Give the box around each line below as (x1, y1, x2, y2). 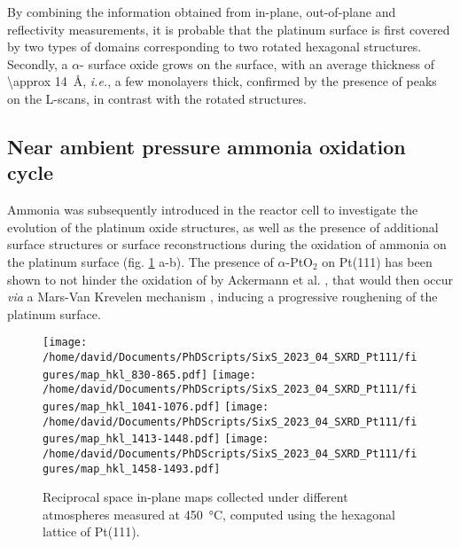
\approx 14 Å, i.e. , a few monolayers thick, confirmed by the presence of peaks (7, 72, 437, 90)
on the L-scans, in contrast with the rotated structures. (7, 89, 307, 107)
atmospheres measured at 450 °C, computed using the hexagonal (43, 504, 396, 523)
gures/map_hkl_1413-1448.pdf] (43, 433, 221, 446)
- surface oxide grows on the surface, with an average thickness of (80, 54, 434, 73)
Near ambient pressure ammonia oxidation (7, 132, 406, 160)
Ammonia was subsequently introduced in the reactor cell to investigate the (7, 200, 418, 219)
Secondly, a (7, 54, 68, 73)
